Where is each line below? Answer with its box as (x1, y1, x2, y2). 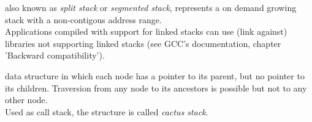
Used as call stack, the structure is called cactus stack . (5, 105, 208, 118)
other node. (5, 93, 48, 106)
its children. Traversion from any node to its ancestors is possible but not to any (5, 81, 307, 94)
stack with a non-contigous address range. (5, 13, 162, 26)
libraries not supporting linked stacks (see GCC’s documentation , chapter (5, 37, 281, 49)
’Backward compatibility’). (5, 49, 105, 62)
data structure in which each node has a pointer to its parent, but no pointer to (5, 69, 305, 82)
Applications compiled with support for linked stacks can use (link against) (5, 25, 287, 38)
